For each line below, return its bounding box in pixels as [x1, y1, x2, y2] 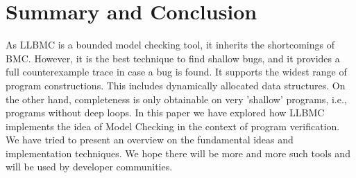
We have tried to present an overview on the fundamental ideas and [6, 132, 294, 147]
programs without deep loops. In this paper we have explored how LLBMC [6, 105, 325, 120]
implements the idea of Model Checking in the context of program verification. [6, 118, 340, 133]
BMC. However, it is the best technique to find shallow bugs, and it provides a [6, 51, 340, 65]
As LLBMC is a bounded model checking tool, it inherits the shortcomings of [6, 37, 334, 52]
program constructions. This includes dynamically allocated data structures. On [6, 78, 346, 92]
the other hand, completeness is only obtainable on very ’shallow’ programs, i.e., [6, 91, 347, 106]
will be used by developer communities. [6, 159, 173, 174]
